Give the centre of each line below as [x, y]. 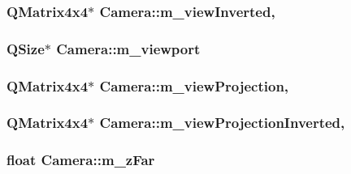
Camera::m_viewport [128, 48]
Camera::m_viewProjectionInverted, [222, 123]
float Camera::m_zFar [81, 160]
